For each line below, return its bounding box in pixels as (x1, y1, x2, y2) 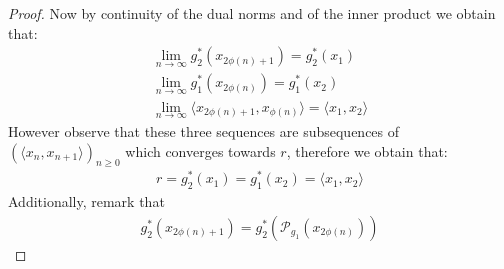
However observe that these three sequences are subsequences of (8, 120, 400, 141)
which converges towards (125, 140, 276, 161)
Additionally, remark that (8, 191, 165, 212)
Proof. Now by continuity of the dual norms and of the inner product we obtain (8, 3, 496, 23)
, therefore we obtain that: (286, 140, 448, 161)
